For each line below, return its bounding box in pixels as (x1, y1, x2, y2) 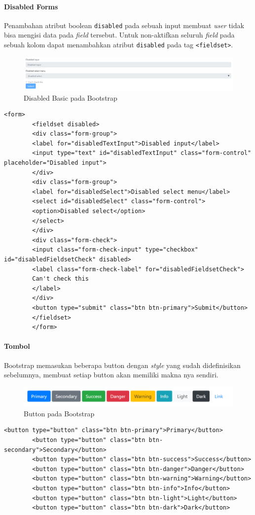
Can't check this (32, 275, 89, 283)
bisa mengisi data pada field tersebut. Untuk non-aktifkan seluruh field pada (4, 30, 235, 40)
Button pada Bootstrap (24, 408, 95, 418)
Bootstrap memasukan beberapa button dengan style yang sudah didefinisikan (4, 360, 241, 370)
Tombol (4, 341, 30, 351)
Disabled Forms (4, 1, 58, 11)
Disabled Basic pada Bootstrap (24, 92, 117, 103)
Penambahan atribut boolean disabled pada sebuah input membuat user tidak (4, 20, 244, 30)
